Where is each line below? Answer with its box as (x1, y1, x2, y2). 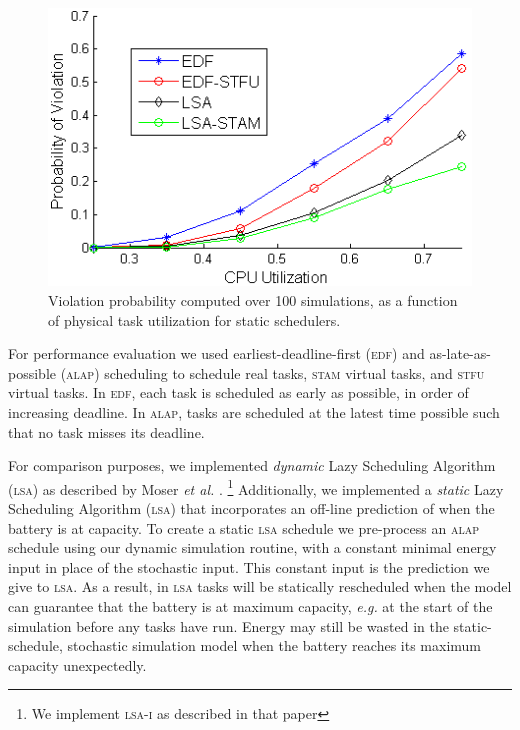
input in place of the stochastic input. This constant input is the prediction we (8, 556, 490, 577)
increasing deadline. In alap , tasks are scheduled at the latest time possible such (8, 401, 500, 422)
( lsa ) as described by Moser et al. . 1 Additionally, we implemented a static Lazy (8, 475, 504, 499)
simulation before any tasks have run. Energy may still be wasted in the (8, 615, 449, 636)
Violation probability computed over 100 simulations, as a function (48, 289, 458, 310)
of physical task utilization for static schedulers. (48, 309, 341, 330)
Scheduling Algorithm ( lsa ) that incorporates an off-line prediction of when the (8, 497, 495, 518)
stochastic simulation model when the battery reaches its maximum (67, 635, 481, 656)
